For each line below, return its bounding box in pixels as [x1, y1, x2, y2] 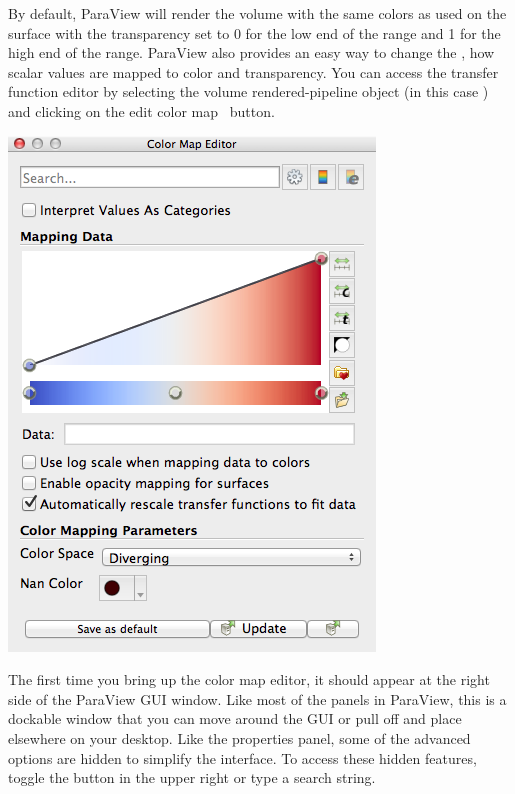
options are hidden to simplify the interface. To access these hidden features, [8, 747, 477, 768]
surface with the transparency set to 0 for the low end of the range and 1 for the [8, 22, 501, 43]
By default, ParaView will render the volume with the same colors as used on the [8, 3, 507, 23]
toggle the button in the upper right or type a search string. [8, 767, 376, 788]
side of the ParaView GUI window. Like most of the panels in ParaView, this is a [8, 688, 507, 709]
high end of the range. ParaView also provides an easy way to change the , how [8, 42, 495, 63]
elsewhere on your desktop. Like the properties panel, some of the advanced [8, 727, 471, 748]
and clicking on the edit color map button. [8, 100, 275, 121]
